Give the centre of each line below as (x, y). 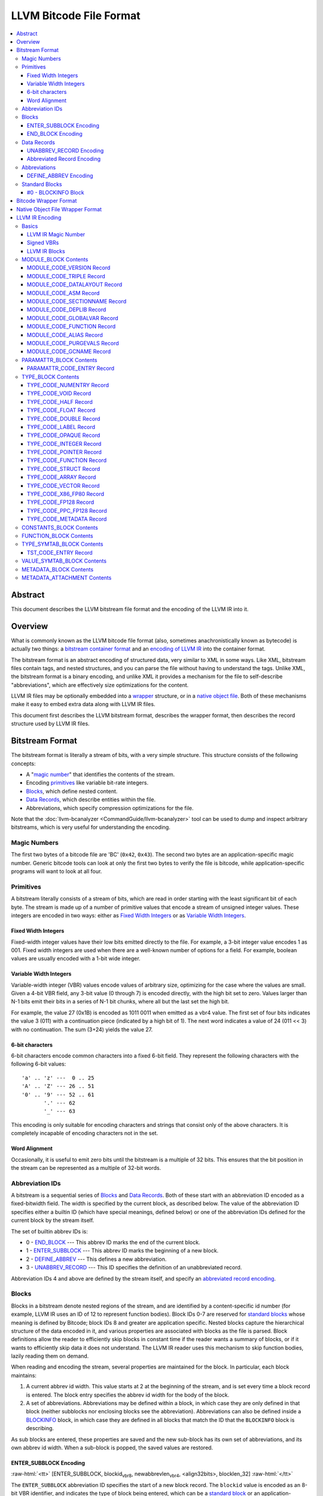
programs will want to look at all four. (57, 871)
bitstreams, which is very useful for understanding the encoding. (91, 827)
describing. (40, 1428)
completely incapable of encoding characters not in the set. (85, 1133)
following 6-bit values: (39, 1064)
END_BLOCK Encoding (55, 134)
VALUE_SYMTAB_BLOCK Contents (64, 561)
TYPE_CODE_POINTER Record (64, 452)
